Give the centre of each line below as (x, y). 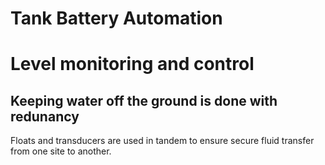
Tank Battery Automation (116, 18)
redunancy (45, 116)
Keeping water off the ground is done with (144, 100)
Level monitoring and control (132, 64)
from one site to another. (61, 151)
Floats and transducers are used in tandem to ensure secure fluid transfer (162, 141)
